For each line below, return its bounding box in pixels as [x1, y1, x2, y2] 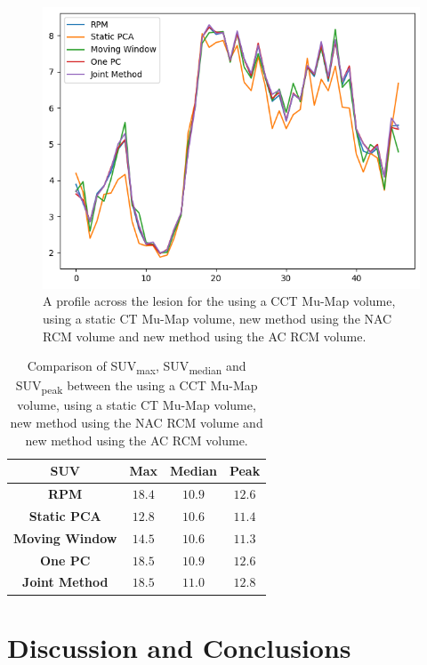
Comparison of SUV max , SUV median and [27, 357, 246, 377]
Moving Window [13, 528, 117, 547]
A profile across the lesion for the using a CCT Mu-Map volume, [43, 292, 396, 310]
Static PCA [28, 506, 101, 525]
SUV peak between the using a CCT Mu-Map [15, 376, 258, 397]
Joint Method [22, 573, 109, 591]
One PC [40, 550, 91, 569]
